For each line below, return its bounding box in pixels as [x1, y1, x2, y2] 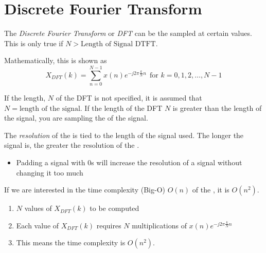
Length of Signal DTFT [81, 40, 156, 48]
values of [24, 203, 52, 213]
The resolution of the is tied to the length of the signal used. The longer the [4, 129, 244, 140]
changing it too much [16, 167, 83, 178]
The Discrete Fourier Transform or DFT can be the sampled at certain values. [4, 28, 252, 38]
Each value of [16, 220, 59, 230]
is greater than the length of [172, 102, 262, 113]
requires [96, 220, 121, 230]
